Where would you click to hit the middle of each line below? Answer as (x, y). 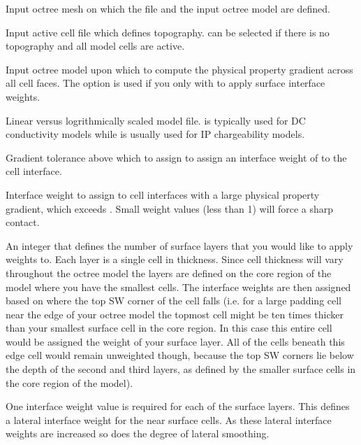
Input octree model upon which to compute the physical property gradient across (179, 69)
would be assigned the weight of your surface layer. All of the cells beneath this (175, 341)
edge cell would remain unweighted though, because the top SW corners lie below (180, 355)
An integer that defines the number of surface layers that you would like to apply (179, 245)
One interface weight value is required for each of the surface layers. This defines (178, 406)
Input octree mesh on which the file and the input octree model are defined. (168, 8)
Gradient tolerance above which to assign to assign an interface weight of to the (176, 157)
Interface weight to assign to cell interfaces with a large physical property (163, 194)
